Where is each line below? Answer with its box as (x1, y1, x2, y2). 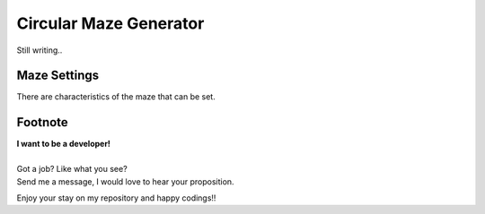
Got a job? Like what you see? (16, 164, 128, 175)
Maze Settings (16, 68, 100, 83)
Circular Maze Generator (16, 13, 205, 33)
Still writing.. (16, 45, 63, 56)
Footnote (16, 115, 69, 130)
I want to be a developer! (16, 139, 111, 150)
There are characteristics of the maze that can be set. (16, 91, 216, 102)
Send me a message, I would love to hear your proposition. (16, 175, 234, 187)
